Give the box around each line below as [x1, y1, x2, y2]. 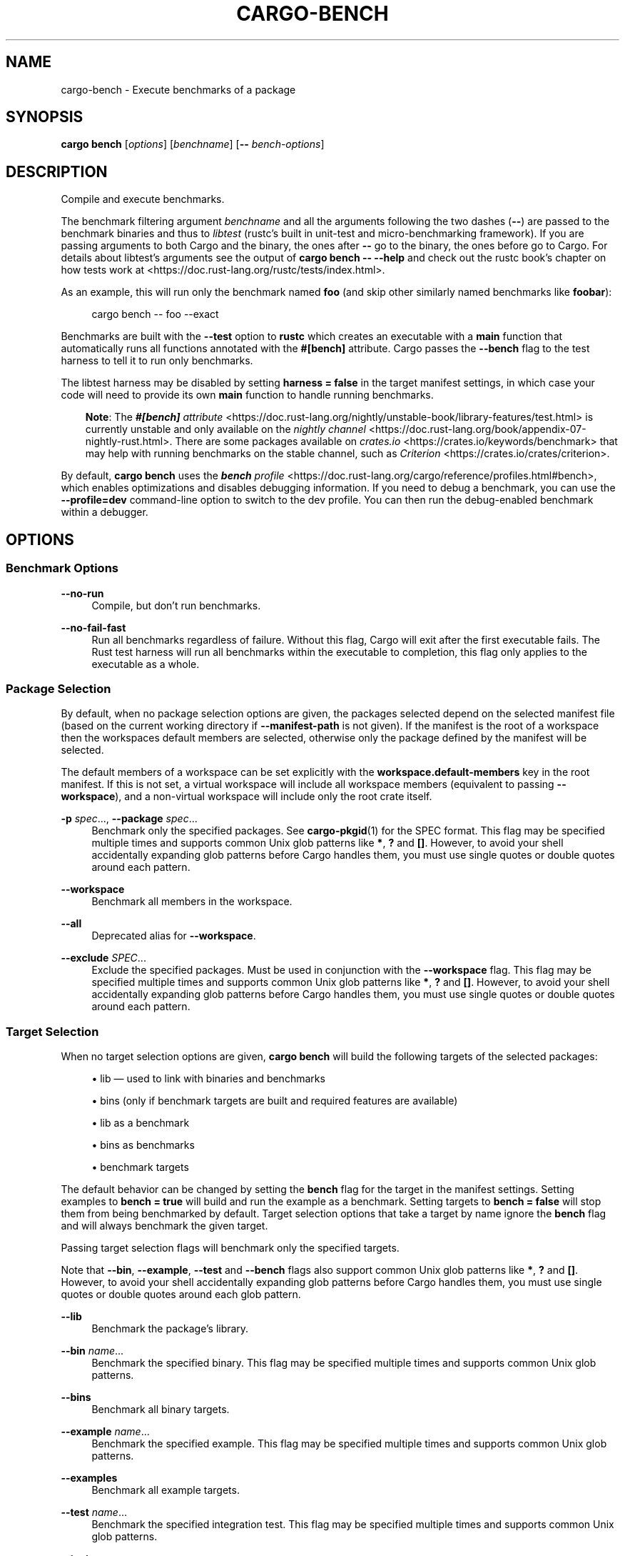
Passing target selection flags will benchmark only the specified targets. [61, 1242, 400, 1254]
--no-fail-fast [61, 621, 126, 634]
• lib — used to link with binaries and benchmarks [91, 1072, 325, 1084]
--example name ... [61, 1425, 150, 1437]
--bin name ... [61, 1345, 124, 1357]
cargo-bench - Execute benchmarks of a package [61, 83, 296, 96]
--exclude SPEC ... [61, 952, 146, 964]
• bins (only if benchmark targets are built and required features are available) [91, 1094, 458, 1107]
